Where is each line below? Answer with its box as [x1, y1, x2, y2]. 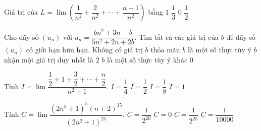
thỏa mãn [150, 44, 180, 55]
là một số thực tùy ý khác [107, 54, 188, 64]
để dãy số [226, 31, 256, 42]
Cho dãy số [4, 31, 39, 42]
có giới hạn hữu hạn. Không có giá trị [26, 44, 143, 55]
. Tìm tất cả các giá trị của [134, 31, 219, 42]
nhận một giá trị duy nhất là [4, 54, 94, 64]
